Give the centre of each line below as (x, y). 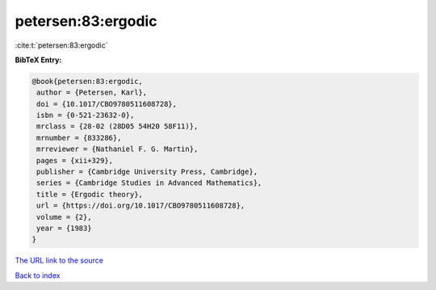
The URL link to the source (59, 261)
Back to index (38, 275)
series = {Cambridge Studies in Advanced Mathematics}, (149, 183)
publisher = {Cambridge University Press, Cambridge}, (147, 172)
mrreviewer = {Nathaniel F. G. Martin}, (117, 149)
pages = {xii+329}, (75, 160)
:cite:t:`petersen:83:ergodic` (61, 45)
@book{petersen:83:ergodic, (87, 81)
